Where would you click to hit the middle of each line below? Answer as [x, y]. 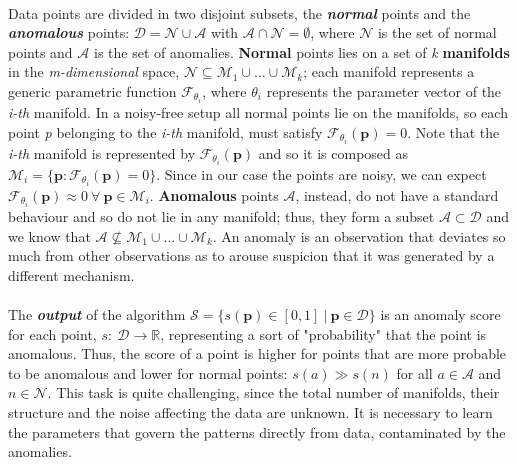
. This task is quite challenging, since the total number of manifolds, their [273, 392]
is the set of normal [437, 32]
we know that [49, 235]
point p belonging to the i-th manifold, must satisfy [165, 131]
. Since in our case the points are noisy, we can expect [321, 173]
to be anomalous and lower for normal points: [148, 372]
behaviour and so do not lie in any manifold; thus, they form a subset [221, 216]
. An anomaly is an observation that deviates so [359, 235]
